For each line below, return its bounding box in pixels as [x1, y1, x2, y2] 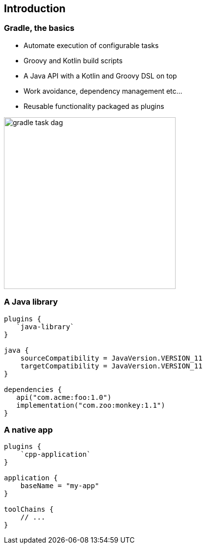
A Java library [4, 297, 58, 307]
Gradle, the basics [4, 23, 75, 33]
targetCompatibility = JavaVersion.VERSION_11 [20, 362, 203, 370]
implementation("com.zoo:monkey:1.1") [16, 401, 165, 409]
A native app [4, 424, 53, 435]
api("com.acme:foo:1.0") [16, 393, 112, 401]
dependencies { [4, 385, 62, 393]
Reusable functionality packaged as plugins [24, 102, 164, 110]
